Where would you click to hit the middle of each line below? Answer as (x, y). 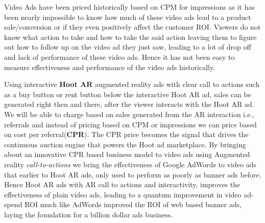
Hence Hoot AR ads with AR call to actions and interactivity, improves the (122, 184)
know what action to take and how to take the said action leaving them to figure (130, 37)
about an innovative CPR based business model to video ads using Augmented (127, 154)
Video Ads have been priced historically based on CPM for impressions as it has (129, 7)
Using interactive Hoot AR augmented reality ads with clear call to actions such (132, 84)
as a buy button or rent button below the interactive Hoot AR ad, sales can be (128, 94)
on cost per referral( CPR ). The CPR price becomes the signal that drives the (126, 134)
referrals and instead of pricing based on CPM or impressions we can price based (130, 124)
